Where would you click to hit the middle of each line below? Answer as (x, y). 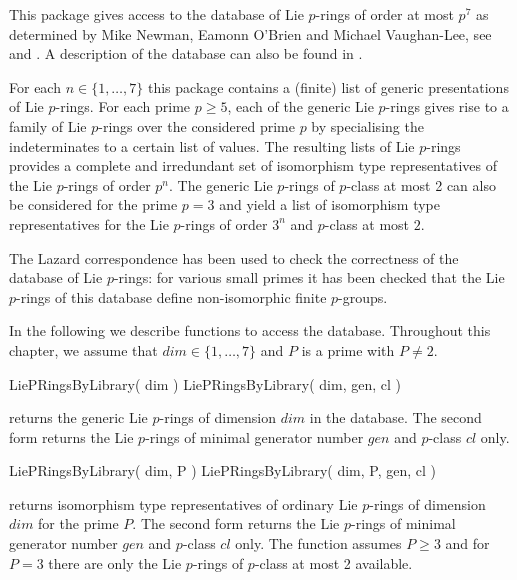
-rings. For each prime (123, 106)
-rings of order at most (384, 14)
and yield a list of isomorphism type (330, 204)
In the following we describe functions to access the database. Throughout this (250, 330)
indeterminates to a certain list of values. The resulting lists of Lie (212, 145)
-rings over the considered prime (196, 125)
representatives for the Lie (89, 223)
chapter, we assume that (83, 349)
